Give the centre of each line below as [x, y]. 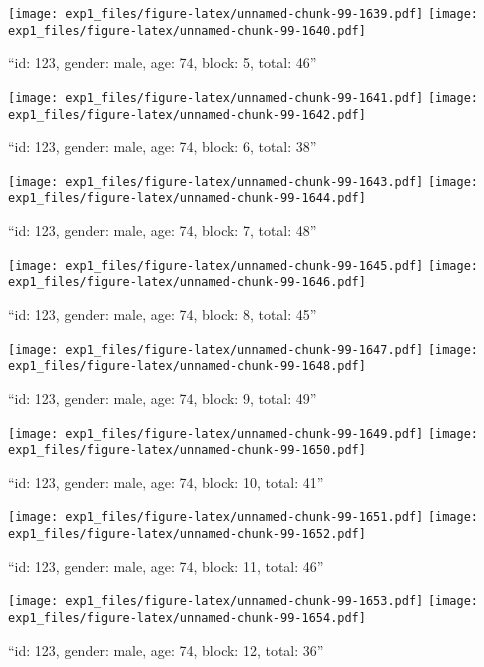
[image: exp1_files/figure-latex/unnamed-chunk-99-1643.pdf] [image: [243, 181]
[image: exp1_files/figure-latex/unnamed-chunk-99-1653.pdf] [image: [243, 601]
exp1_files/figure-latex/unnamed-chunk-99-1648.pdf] [187, 366]
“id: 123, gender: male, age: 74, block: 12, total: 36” [166, 649]
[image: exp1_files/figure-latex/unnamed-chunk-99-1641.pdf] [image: [243, 97]
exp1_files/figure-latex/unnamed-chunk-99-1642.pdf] [187, 114]
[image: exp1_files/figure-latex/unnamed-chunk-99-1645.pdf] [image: [243, 265]
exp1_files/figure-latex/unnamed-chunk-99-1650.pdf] [187, 450]
